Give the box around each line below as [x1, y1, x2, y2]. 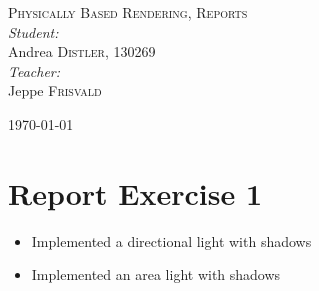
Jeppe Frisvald [8, 80, 102, 101]
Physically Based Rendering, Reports [8, 2, 248, 22]
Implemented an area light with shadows [31, 264, 281, 285]
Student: [8, 21, 59, 42]
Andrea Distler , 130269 [8, 41, 156, 62]
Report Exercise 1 [8, 172, 263, 213]
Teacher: [8, 60, 61, 81]
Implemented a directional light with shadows [31, 230, 312, 251]
